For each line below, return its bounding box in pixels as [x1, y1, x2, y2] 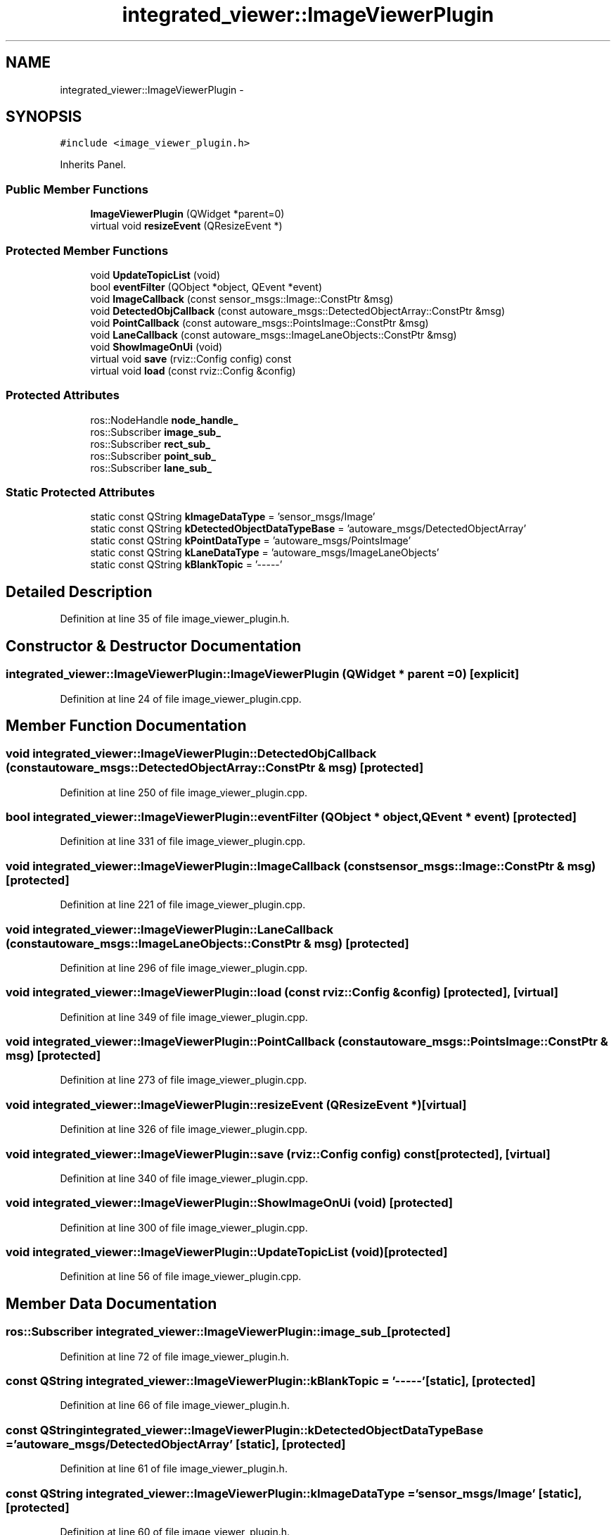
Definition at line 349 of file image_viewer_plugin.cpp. [60, 1010, 308, 1023]
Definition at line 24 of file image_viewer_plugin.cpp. [60, 692, 302, 705]
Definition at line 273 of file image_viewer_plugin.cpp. [60, 1074, 307, 1086]
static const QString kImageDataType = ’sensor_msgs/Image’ [90, 510, 376, 523]
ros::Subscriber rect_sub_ [90, 437, 211, 450]
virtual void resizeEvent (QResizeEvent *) [90, 220, 283, 232]
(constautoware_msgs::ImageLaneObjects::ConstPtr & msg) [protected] [6, 936, 409, 951]
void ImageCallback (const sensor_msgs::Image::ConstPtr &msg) [90, 292, 394, 305]
